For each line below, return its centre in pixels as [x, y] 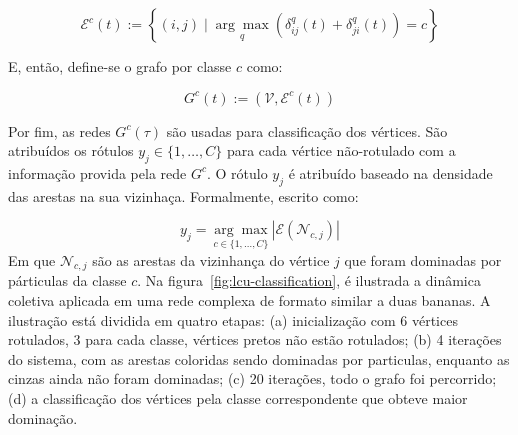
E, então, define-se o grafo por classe [120, 66]
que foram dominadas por [423, 259]
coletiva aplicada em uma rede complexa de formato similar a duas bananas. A [249, 299]
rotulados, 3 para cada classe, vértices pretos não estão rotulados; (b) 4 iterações [255, 339]
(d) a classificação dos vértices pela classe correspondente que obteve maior [238, 397]
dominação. [43, 417]
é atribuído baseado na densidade [390, 172]
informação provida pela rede [97, 172]
